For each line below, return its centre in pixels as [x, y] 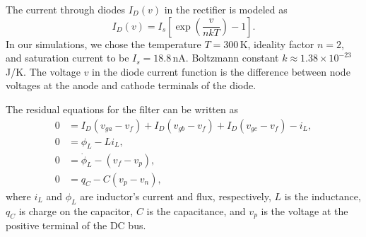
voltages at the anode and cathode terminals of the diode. [131, 85]
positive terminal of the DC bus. [76, 225]
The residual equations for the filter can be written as [122, 109]
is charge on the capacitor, [76, 210]
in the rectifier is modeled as [226, 9]
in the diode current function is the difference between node [221, 71]
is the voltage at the [305, 210]
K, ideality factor [277, 44]
